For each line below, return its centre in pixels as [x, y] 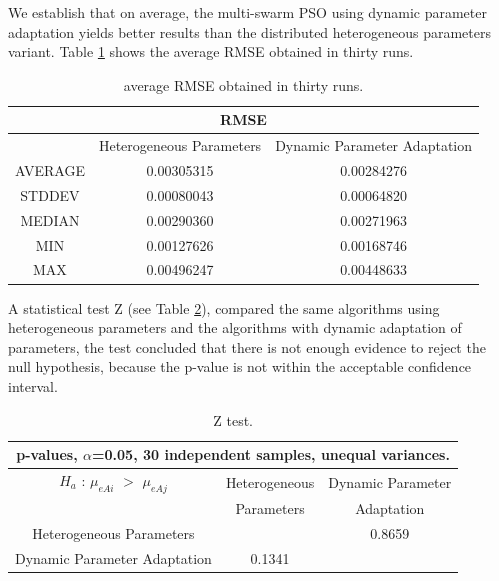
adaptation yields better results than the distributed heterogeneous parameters [249, 31]
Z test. [233, 419]
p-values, [47, 454]
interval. [33, 385]
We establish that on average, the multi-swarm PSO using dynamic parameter [247, 12]
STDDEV [50, 194]
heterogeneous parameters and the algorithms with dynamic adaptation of [235, 327]
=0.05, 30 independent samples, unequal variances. [271, 454]
